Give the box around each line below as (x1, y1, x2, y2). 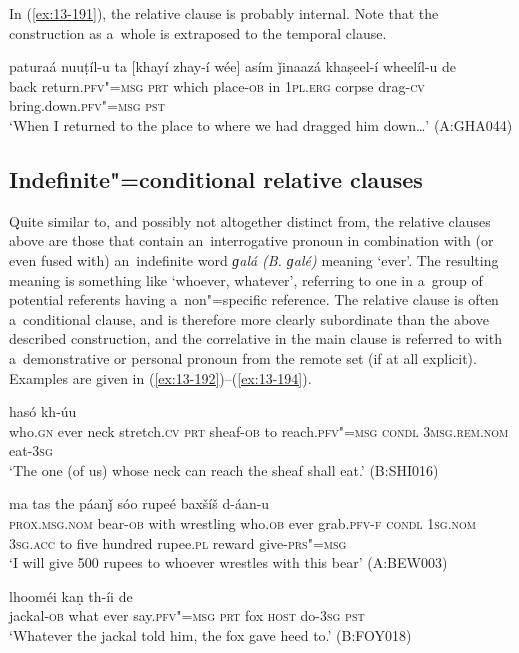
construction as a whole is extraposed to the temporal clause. (9, 22, 387, 43)
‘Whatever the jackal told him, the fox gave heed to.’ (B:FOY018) (9, 625, 412, 646)
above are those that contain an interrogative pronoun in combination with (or (9, 230, 494, 251)
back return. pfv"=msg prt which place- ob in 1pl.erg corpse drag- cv (9, 75, 425, 96)
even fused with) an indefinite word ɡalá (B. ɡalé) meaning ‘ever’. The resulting (9, 249, 499, 270)
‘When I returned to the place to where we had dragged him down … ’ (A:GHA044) (9, 114, 513, 135)
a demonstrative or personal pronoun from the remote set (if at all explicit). (9, 347, 477, 368)
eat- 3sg (9, 440, 53, 461)
